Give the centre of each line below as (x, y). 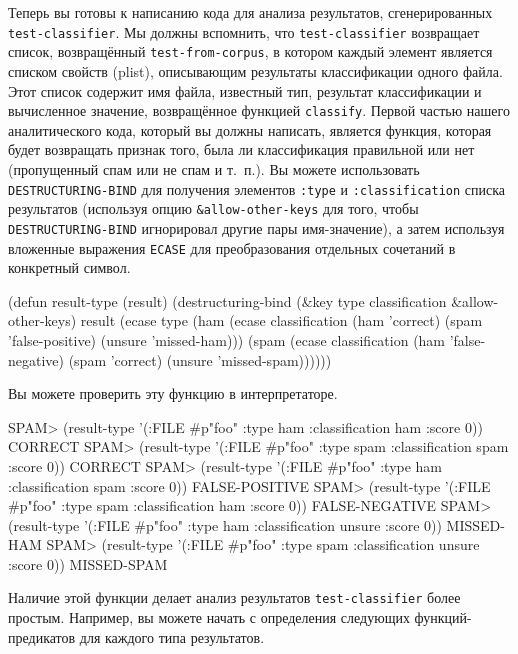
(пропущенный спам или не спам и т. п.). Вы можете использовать (214, 168)
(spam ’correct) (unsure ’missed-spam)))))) (200, 359)
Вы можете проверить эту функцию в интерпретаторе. (173, 393)
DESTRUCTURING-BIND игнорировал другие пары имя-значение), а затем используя (256, 227)
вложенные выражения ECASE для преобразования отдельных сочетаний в (232, 247)
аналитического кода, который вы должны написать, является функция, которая (250, 129)
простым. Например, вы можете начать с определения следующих (209, 617)
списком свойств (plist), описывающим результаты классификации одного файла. (255, 70)
